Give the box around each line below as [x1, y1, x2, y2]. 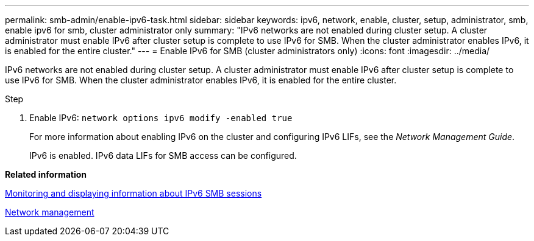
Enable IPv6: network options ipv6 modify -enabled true [29, 113, 293, 123]
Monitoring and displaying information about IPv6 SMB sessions [5, 188, 262, 198]
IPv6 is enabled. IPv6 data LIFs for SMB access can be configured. [29, 150, 297, 161]
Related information [5, 169, 87, 180]
